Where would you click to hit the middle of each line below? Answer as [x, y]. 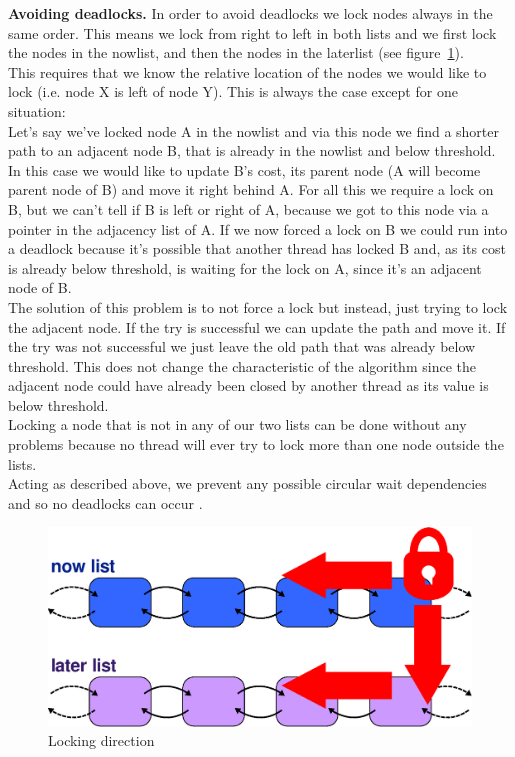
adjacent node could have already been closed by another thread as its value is [248, 385]
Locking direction [101, 740]
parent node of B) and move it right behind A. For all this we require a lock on [251, 189]
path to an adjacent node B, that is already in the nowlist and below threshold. [252, 150]
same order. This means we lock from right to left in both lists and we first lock [252, 32]
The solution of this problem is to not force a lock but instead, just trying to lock [258, 306]
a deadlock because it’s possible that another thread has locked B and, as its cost [257, 248]
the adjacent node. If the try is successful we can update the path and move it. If [257, 326]
